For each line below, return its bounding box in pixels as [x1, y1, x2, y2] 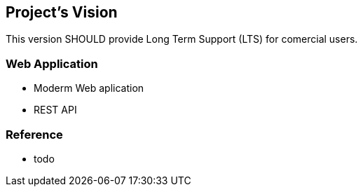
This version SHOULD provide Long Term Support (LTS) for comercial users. [6, 33, 358, 46]
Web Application [6, 56, 98, 71]
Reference [6, 127, 63, 142]
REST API [34, 104, 77, 116]
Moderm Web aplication [34, 82, 144, 95]
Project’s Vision [6, 4, 118, 21]
